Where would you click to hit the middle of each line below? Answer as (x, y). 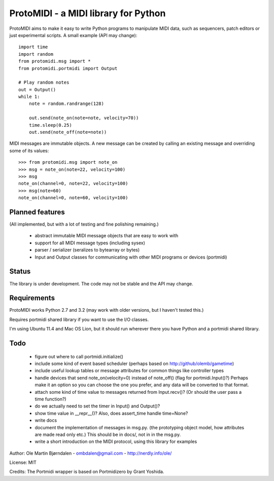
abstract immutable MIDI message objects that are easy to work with (107, 236)
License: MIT (23, 462)
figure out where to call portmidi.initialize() (79, 356)
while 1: (29, 97)
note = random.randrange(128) (66, 104)
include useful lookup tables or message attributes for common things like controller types (129, 371)
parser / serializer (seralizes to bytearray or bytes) (87, 250)
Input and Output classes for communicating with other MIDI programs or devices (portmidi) (131, 257)
